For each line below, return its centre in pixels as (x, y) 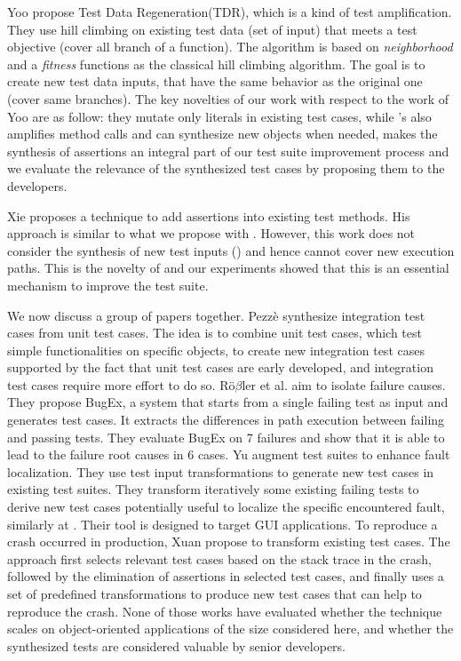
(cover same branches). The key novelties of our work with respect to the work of (228, 98)
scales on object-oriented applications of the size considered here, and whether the (230, 629)
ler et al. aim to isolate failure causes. (344, 384)
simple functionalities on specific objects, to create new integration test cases (216, 350)
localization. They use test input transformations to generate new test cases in (221, 471)
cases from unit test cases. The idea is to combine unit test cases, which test (215, 333)
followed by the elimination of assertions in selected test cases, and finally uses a (226, 576)
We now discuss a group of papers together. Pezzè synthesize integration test (216, 315)
